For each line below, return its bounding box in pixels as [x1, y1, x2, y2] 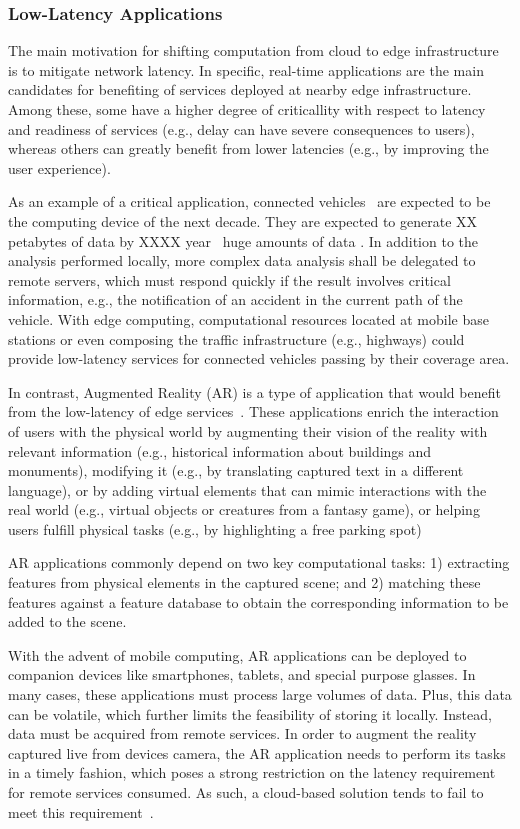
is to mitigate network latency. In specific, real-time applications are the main [8, 59, 484, 80]
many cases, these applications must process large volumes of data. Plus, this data [8, 684, 512, 705]
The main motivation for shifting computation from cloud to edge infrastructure [8, 40, 499, 61]
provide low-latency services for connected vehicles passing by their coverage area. [8, 348, 510, 369]
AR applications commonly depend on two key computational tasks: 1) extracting [8, 552, 510, 573]
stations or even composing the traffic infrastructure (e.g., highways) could [8, 328, 465, 349]
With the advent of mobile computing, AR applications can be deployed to [8, 644, 467, 665]
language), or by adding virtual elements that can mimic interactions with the [8, 479, 487, 500]
